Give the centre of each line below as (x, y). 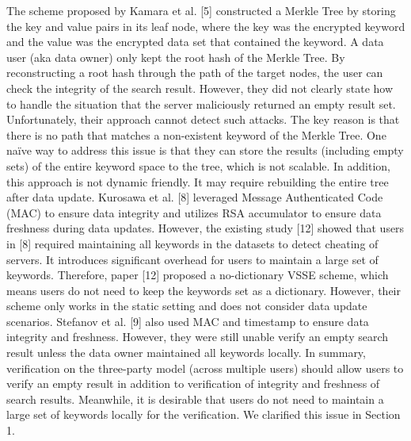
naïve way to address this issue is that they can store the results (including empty (205, 150)
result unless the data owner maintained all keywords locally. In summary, (186, 353)
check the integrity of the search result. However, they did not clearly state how (200, 88)
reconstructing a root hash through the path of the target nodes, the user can (195, 73)
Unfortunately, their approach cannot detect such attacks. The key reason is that (203, 119)
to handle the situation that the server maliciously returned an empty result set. (201, 104)
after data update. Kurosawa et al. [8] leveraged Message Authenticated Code (195, 197)
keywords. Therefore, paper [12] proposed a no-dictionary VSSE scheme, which (198, 275)
